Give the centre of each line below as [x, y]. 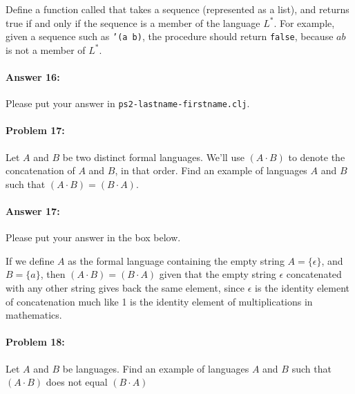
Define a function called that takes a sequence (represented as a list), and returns [177, 9]
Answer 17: [33, 211]
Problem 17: [35, 130]
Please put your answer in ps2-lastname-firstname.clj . [128, 103]
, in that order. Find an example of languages [211, 170]
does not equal [77, 382]
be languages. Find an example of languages [156, 368]
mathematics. [34, 315]
